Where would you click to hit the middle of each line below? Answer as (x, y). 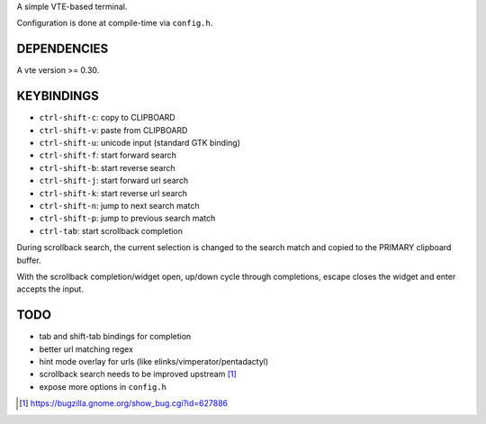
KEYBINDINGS (58, 96)
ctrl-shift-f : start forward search (108, 155)
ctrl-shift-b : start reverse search (107, 167)
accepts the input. (50, 289)
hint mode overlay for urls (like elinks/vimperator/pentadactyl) (154, 361)
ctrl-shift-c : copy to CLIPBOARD (107, 118)
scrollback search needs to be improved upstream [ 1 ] (138, 374)
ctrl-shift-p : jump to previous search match (127, 218)
